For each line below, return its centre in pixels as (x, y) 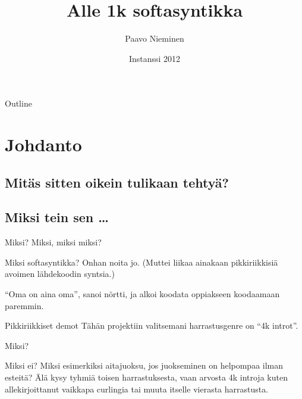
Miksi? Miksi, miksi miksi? (53, 242)
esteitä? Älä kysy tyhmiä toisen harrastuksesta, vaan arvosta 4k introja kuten (146, 377)
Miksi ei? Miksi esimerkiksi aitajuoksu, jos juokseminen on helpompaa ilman (144, 365)
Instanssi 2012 (155, 58)
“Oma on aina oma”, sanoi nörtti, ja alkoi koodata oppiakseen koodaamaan (142, 294)
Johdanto (43, 144)
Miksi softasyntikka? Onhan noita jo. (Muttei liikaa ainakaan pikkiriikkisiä (141, 262)
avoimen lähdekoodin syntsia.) (60, 274)
